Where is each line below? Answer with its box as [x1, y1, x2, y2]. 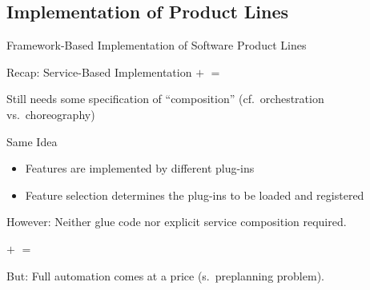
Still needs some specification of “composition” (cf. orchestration [6, 90, 324, 107]
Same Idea [6, 133, 58, 149]
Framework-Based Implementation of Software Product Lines [6, 37, 307, 54]
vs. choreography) [6, 105, 95, 122]
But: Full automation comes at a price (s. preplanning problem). [6, 267, 324, 284]
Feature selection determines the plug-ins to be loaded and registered [25, 186, 364, 203]
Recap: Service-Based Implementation [6, 63, 192, 80]
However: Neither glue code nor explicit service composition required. [6, 213, 347, 230]
